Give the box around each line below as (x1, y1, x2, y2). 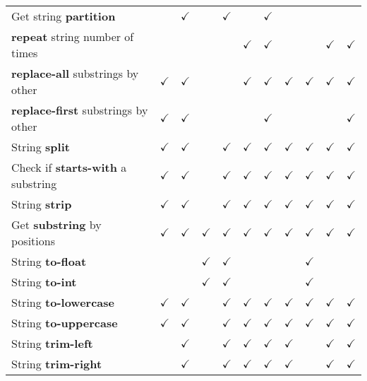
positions (11, 233, 55, 249)
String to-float (11, 253, 87, 269)
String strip (11, 196, 72, 212)
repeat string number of (11, 28, 134, 45)
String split (11, 139, 70, 155)
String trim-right (11, 356, 102, 372)
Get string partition (11, 8, 116, 24)
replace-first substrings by (11, 102, 148, 118)
